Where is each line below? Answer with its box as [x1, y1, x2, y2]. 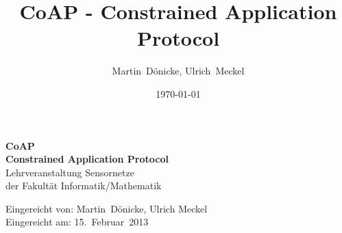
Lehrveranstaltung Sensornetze [5, 165, 134, 179]
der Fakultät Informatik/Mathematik [5, 178, 162, 193]
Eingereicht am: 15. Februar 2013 [5, 215, 149, 229]
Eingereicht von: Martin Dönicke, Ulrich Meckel [5, 201, 208, 215]
